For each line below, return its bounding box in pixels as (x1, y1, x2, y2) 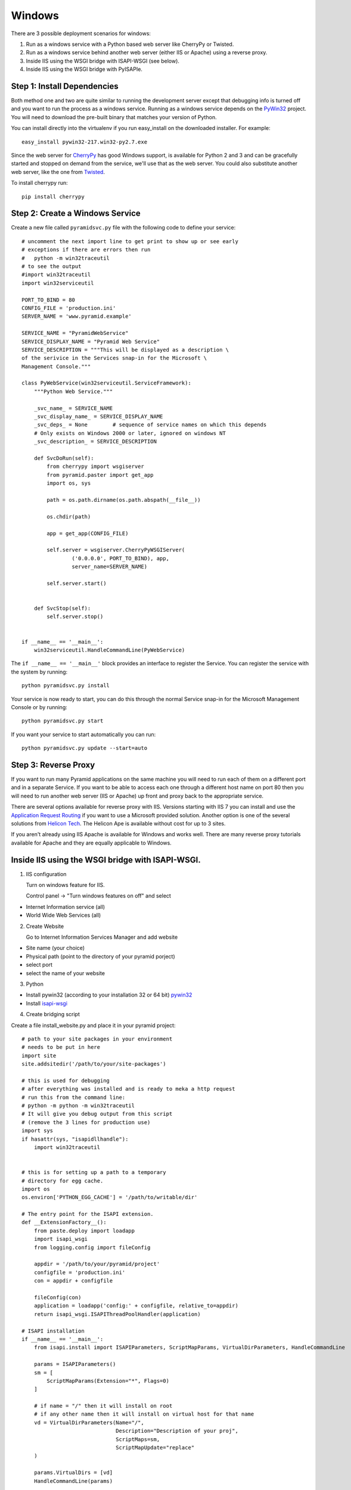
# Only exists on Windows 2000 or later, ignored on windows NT (33, 430, 226, 436)
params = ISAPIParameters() (33, 1361, 116, 1368)
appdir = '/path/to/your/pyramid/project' (33, 1261, 160, 1268)
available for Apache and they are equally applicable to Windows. (11, 839, 172, 846)
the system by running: (11, 668, 68, 675)
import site (21, 1052, 57, 1059)
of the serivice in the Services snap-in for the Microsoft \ (21, 355, 207, 362)
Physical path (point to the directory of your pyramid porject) (26, 952, 175, 960)
